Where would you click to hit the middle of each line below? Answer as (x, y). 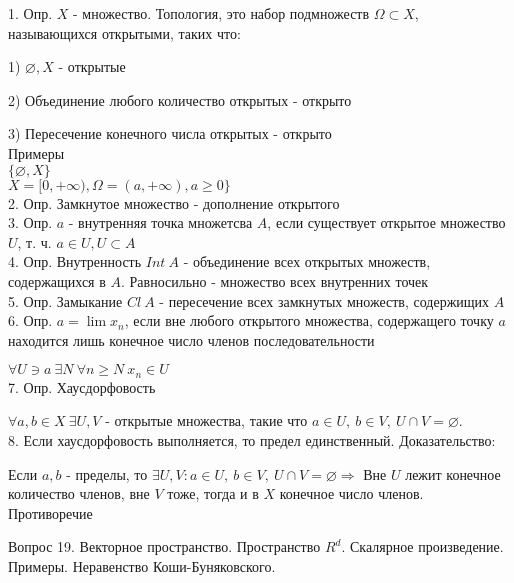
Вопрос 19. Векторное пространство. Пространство (164, 546)
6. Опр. (30, 320)
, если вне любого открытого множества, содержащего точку (309, 320)
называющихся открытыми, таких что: (124, 32)
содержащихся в (57, 280)
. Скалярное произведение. (422, 546)
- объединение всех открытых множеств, (307, 261)
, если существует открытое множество (386, 222)
